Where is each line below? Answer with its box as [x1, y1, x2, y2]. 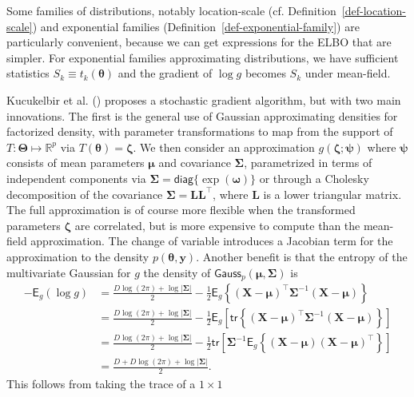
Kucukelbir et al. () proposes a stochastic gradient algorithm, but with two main [6, 91, 401, 108]
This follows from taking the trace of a [6, 375, 196, 392]
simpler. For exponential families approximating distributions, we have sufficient [6, 49, 399, 66]
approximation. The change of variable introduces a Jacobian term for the [30, 232, 393, 249]
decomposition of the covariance [6, 185, 163, 202]
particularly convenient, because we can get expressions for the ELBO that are [6, 34, 392, 50]
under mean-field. [305, 65, 391, 81]
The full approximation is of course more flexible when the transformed [6, 201, 356, 218]
